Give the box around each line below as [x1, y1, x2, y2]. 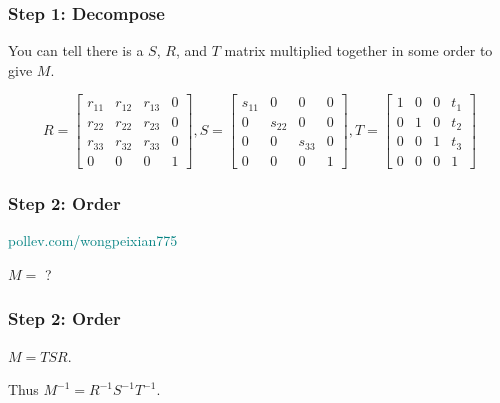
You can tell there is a [8, 40, 144, 61]
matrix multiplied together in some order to [224, 40, 493, 61]
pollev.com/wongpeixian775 [8, 230, 178, 251]
